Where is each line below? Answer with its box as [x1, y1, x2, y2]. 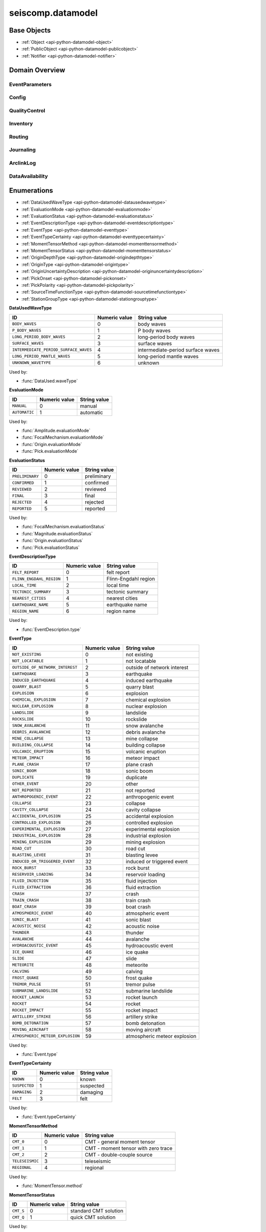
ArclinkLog [9, 160, 36, 166]
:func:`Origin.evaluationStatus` [21, 538, 84, 544]
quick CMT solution [70, 1214, 116, 1221]
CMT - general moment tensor [84, 1138, 155, 1145]
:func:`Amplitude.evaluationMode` [21, 428, 91, 434]
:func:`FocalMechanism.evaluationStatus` [21, 524, 106, 530]
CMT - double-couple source [84, 1151, 153, 1158]
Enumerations [9, 186, 54, 195]
